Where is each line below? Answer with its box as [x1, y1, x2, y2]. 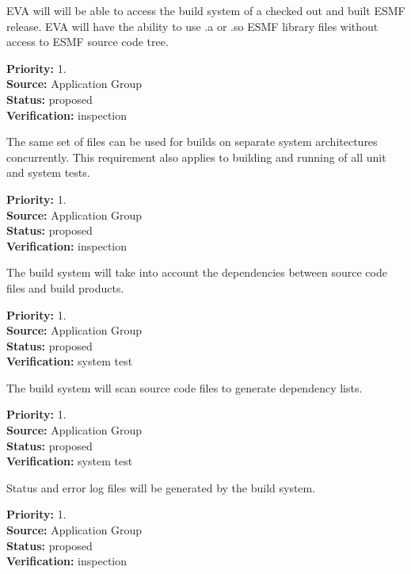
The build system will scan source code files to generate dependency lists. [6, 379, 363, 396]
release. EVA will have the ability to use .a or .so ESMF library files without [6, 17, 379, 34]
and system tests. [6, 164, 90, 181]
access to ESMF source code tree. [6, 33, 169, 50]
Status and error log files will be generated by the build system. [6, 479, 316, 496]
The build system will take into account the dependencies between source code [6, 264, 387, 281]
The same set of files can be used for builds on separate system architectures [6, 133, 378, 150]
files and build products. [6, 279, 124, 296]
